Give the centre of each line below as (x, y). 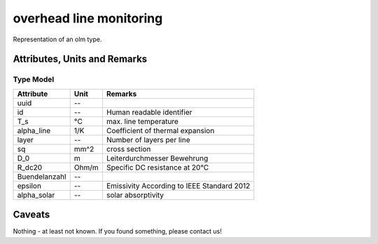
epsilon (29, 186)
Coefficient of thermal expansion (160, 130)
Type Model (34, 79)
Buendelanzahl (42, 177)
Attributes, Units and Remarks (80, 59)
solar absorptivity (135, 195)
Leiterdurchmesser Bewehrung (157, 158)
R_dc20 (30, 167)
